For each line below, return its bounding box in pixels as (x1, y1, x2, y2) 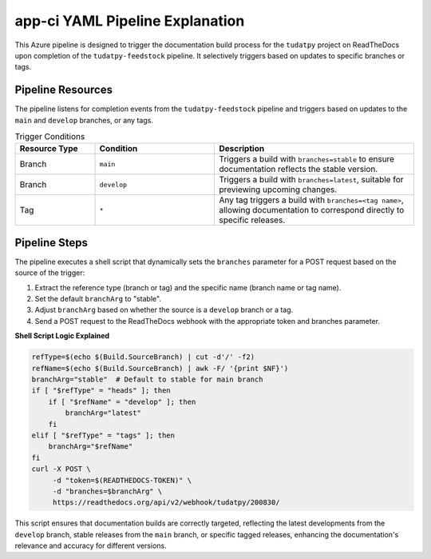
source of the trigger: (14, 268, 85, 278)
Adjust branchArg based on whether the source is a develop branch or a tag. (34, 305, 294, 315)
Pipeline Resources (14, 83, 113, 97)
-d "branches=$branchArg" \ (52, 486, 163, 496)
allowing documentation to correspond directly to (219, 205, 405, 216)
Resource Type (19, 143, 79, 154)
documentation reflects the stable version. (219, 164, 378, 175)
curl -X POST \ (31, 465, 91, 473)
